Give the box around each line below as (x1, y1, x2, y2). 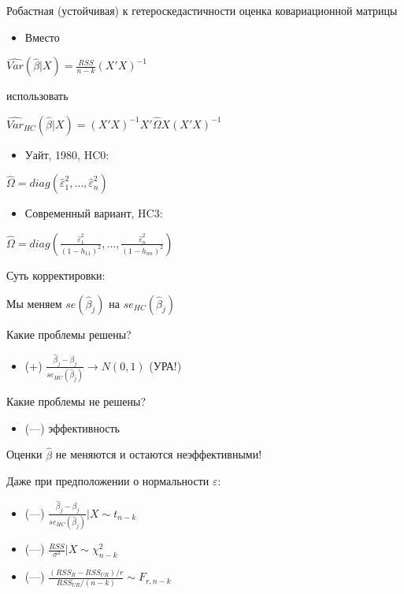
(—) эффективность (24, 419, 120, 436)
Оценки (6, 446, 43, 462)
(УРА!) (149, 357, 182, 373)
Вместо (24, 28, 60, 45)
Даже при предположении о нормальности (6, 473, 209, 489)
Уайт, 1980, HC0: (24, 146, 109, 162)
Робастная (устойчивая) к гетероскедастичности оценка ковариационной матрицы (6, 2, 398, 18)
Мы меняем (6, 295, 62, 311)
